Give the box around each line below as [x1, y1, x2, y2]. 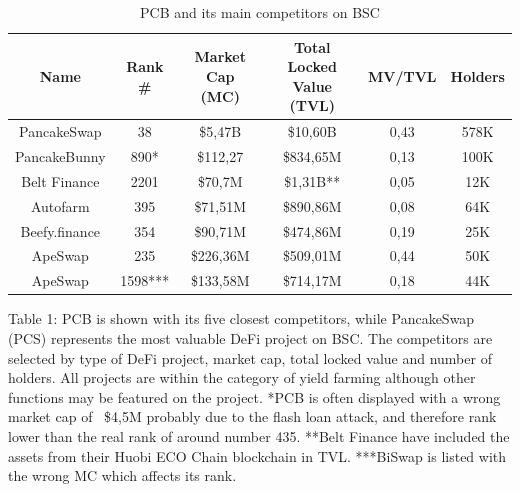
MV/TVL [367, 65, 437, 86]
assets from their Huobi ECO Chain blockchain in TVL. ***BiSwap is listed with [8, 445, 507, 466]
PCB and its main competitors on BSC [140, 2, 380, 22]
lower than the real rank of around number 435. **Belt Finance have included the [8, 425, 510, 446]
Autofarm [30, 195, 90, 216]
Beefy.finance [20, 220, 101, 241]
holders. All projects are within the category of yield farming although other [8, 367, 476, 388]
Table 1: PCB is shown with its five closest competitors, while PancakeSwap [8, 308, 475, 329]
